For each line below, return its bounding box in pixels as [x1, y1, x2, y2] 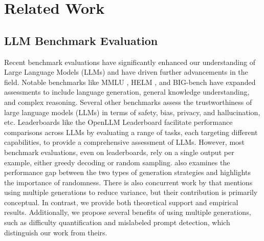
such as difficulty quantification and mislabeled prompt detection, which [4, 217, 230, 228]
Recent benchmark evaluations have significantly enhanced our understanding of [4, 56, 255, 67]
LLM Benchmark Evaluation [4, 32, 158, 48]
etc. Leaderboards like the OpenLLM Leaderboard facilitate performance [4, 117, 233, 127]
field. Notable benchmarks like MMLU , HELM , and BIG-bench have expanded [4, 76, 256, 87]
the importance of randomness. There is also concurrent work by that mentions [4, 177, 253, 187]
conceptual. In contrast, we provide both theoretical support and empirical [4, 196, 238, 207]
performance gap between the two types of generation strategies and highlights [4, 167, 251, 178]
